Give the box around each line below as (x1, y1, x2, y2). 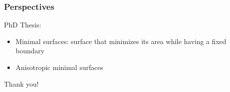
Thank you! (4, 78, 39, 89)
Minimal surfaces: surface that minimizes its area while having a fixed (15, 36, 227, 46)
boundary (15, 46, 45, 56)
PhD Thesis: (4, 20, 41, 30)
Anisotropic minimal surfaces (15, 62, 103, 72)
